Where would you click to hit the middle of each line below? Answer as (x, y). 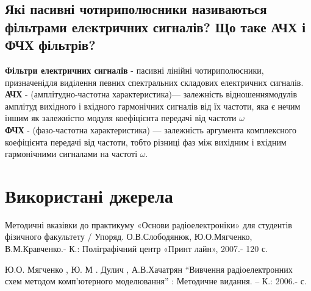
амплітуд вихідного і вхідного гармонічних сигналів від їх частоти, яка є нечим (153, 106)
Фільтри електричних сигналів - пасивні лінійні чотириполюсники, (134, 70)
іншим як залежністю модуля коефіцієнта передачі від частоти (121, 118)
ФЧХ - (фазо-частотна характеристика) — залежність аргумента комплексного (151, 129)
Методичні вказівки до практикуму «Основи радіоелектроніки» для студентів (148, 224)
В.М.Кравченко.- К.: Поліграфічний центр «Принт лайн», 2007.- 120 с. (137, 249)
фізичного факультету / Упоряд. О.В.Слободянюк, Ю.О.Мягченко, (129, 237)
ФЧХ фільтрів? (50, 45)
